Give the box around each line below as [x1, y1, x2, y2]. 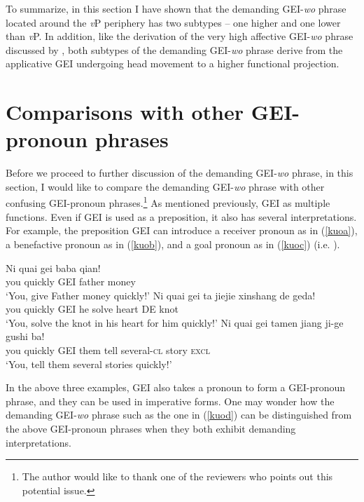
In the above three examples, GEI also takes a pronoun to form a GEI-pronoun [6, 380, 346, 395]
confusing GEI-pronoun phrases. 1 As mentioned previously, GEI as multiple [6, 194, 330, 210]
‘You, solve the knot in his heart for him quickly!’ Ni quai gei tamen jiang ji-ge [6, 315, 344, 330]
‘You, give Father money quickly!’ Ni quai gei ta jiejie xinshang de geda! [6, 287, 316, 302]
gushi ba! [6, 329, 45, 344]
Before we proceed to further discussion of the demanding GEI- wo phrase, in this [6, 165, 353, 180]
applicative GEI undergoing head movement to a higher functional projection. [6, 56, 339, 71]
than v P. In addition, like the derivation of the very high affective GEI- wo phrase [6, 29, 353, 43]
